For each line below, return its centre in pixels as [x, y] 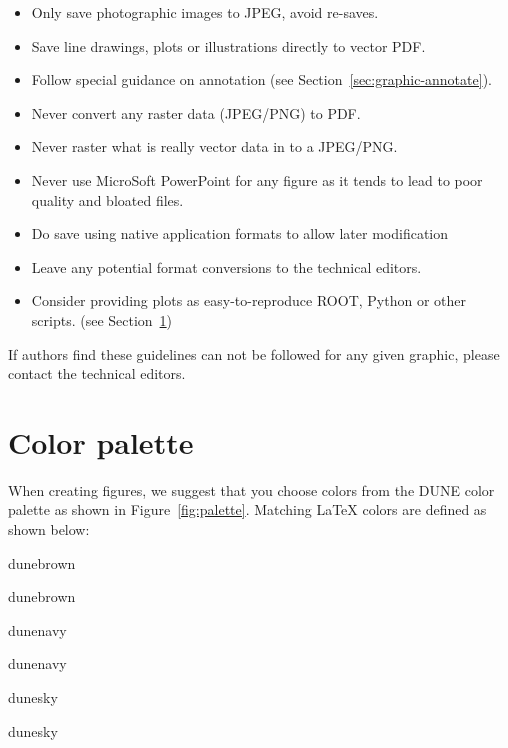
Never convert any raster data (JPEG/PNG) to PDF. [196, 112]
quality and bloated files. [107, 199]
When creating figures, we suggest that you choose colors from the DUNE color [251, 489]
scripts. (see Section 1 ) [102, 319]
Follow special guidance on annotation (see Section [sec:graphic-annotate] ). [261, 79]
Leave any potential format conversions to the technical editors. [226, 266]
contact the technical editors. [97, 373]
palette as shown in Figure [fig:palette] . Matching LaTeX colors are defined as [247, 509]
